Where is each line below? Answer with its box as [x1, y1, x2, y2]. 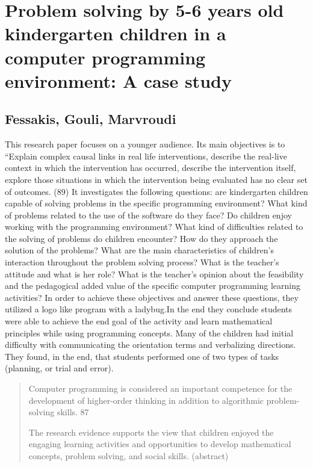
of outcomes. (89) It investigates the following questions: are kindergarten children [5, 185, 308, 197]
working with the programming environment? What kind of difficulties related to [5, 220, 303, 233]
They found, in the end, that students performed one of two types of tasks [5, 350, 279, 362]
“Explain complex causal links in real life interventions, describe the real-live [5, 149, 287, 162]
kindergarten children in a [5, 21, 226, 46]
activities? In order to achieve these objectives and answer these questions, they [5, 291, 299, 303]
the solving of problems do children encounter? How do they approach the [5, 232, 278, 244]
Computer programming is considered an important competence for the [28, 382, 293, 395]
